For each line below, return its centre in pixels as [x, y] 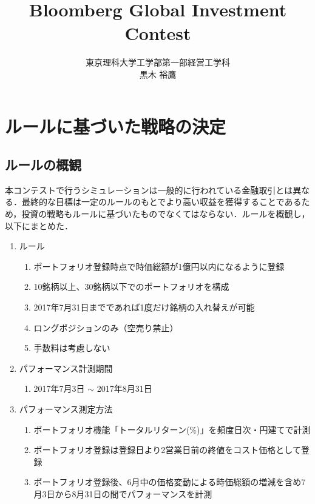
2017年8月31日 [124, 388]
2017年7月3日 [59, 388]
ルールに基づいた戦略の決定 [116, 126]
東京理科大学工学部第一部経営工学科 [158, 62]
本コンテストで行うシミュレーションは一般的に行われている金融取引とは [149, 190]
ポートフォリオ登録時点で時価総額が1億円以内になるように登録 [159, 266]
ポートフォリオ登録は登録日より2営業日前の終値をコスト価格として [167, 450]
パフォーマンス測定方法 [66, 409]
